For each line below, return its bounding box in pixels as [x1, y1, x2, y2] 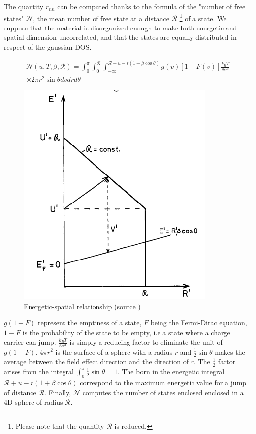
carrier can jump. [4, 337, 56, 347]
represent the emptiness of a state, [37, 318, 142, 328]
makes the [215, 347, 245, 357]
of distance [4, 387, 36, 397]
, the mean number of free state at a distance [33, 13, 169, 23]
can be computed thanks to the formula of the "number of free [57, 1, 246, 11]
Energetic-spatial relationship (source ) [24, 301, 141, 311]
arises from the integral [4, 366, 74, 376]
